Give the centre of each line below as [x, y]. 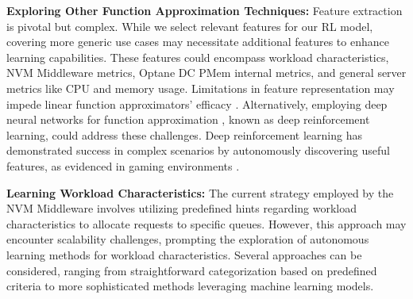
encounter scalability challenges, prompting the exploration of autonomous [188, 239]
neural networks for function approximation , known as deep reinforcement [188, 119]
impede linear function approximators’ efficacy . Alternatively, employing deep [197, 103]
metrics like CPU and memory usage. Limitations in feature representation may [201, 88]
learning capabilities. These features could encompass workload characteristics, [198, 57]
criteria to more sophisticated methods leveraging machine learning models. [190, 286]
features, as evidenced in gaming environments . [123, 165]
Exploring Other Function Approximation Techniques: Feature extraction [205, 10]
